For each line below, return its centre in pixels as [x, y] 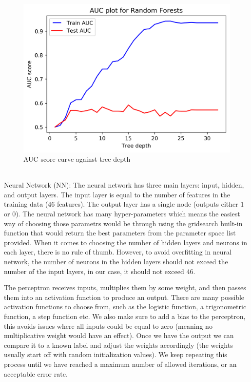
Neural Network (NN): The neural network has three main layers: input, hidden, [124, 185]
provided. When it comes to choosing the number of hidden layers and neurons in [126, 242]
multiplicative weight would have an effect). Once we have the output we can [119, 335]
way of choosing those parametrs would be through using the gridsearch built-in [123, 223]
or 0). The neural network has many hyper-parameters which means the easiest [122, 214]
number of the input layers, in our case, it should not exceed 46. [100, 271]
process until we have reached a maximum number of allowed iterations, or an [120, 364]
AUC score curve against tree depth [77, 159]
